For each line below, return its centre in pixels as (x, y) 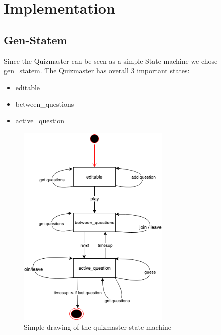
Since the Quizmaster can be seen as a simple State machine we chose (111, 60)
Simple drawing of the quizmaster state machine (98, 327)
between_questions (45, 104)
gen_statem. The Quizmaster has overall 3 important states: (97, 70)
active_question (40, 120)
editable (28, 87)
